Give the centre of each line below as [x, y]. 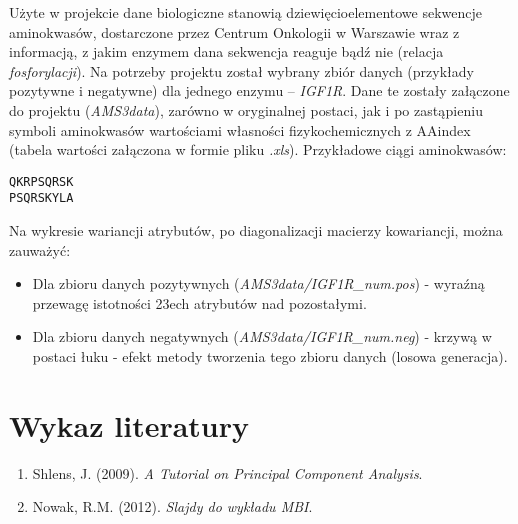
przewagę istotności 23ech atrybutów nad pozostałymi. [199, 302]
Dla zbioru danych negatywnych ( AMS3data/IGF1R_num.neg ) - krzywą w [262, 336]
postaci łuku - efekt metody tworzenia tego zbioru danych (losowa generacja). [270, 356]
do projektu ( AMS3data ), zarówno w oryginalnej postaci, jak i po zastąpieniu [246, 109]
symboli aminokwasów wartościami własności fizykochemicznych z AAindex [240, 129]
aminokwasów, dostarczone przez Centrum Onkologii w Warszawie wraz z [234, 31]
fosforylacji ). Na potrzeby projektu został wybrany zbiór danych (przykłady [241, 70]
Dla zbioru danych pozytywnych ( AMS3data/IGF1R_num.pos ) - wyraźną [258, 283]
